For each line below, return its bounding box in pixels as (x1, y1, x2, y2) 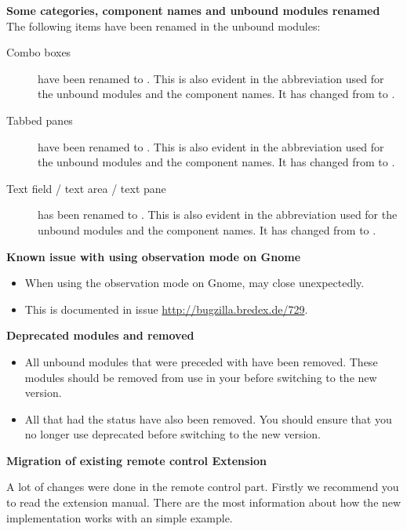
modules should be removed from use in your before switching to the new (24, 369, 377, 385)
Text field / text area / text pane (6, 180, 166, 196)
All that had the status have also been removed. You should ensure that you (24, 410, 392, 427)
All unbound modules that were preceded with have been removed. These (24, 353, 378, 369)
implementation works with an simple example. (6, 509, 233, 526)
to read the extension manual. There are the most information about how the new (6, 494, 402, 511)
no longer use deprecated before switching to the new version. (24, 426, 321, 442)
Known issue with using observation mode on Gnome (6, 248, 301, 264)
